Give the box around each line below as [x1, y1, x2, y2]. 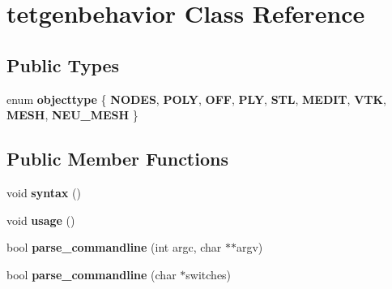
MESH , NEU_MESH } [6, 106, 138, 123]
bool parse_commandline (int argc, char [6, 239, 222, 256]
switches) [185, 265, 232, 283]
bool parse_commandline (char [6, 265, 177, 283]
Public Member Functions [6, 146, 228, 171]
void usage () [6, 211, 75, 228]
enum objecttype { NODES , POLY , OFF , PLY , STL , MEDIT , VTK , [6, 90, 387, 107]
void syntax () [6, 183, 81, 201]
